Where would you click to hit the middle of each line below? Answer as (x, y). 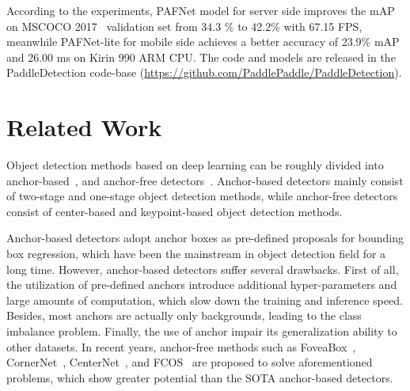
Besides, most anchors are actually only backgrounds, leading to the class (184, 315)
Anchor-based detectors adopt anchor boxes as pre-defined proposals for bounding (205, 238)
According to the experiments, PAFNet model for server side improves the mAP (201, 10)
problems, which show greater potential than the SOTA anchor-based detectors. (200, 377)
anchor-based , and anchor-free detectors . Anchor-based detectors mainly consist (205, 180)
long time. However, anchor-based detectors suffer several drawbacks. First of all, (203, 269)
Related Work (84, 127)
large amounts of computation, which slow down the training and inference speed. (205, 300)
